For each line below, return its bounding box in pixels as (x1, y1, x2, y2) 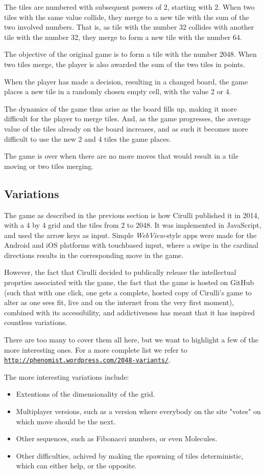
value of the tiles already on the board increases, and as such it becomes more (4, 123, 248, 134)
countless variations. (4, 317, 67, 328)
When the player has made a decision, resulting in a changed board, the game (4, 76, 248, 87)
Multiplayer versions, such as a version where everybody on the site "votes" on (16, 406, 261, 417)
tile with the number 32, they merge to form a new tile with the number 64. (4, 31, 243, 42)
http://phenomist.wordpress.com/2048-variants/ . (4, 354, 171, 365)
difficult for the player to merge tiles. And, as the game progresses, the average (4, 113, 251, 124)
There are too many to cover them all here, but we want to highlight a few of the (4, 334, 258, 345)
